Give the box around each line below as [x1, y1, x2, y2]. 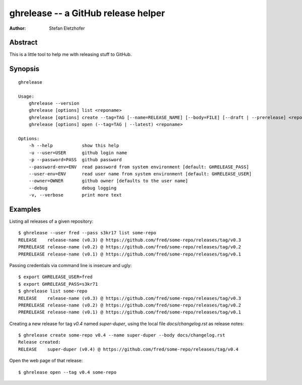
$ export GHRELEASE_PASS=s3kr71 [18, 281, 98, 287]
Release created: [18, 339, 61, 345]
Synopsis [9, 65, 40, 73]
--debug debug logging [28, 185, 117, 191]
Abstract [9, 38, 38, 47]
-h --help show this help [28, 143, 119, 149]
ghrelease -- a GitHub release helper [9, 8, 166, 19]
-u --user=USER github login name [28, 150, 127, 156]
